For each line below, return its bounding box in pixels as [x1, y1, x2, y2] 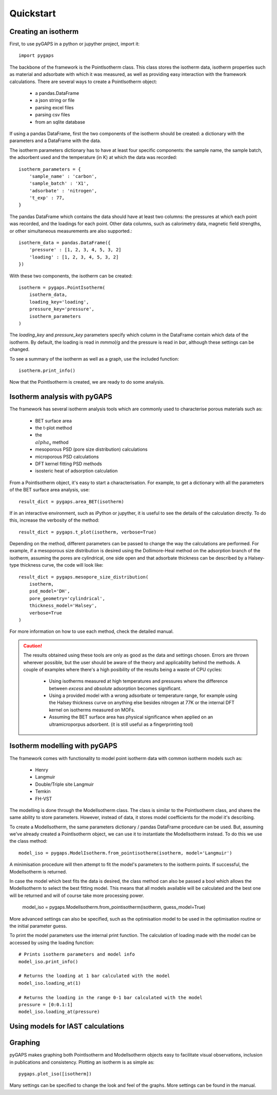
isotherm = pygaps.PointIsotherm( [18, 285, 105, 290]
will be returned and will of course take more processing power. [9, 892, 145, 899]
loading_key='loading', [29, 299, 89, 305]
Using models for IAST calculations [9, 1022, 125, 1031]
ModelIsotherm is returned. [9, 868, 67, 874]
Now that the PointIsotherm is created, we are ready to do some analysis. [9, 379, 165, 385]
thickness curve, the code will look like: [20, 562, 104, 568]
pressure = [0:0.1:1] [18, 1002, 73, 1007]
